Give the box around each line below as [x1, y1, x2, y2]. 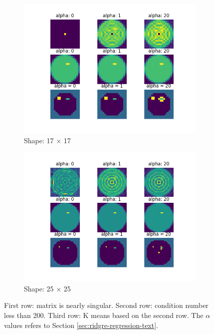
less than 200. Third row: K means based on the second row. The [4, 309, 204, 320]
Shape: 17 [24, 135, 54, 145]
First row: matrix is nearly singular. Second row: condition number [4, 300, 209, 310]
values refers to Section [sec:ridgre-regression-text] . [4, 319, 158, 330]
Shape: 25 [24, 283, 54, 293]
